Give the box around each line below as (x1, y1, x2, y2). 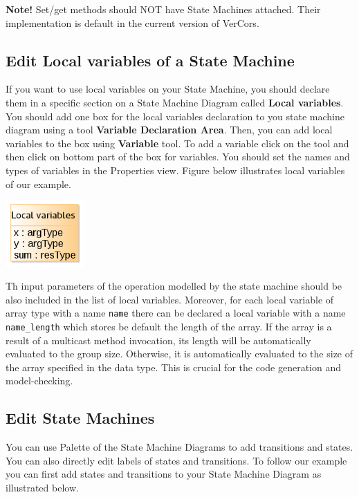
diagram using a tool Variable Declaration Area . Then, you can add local (6, 122, 333, 137)
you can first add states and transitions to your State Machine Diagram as (6, 467, 322, 481)
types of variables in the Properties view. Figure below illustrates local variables (6, 162, 345, 177)
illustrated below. (6, 480, 79, 495)
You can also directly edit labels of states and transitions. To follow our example (6, 453, 347, 467)
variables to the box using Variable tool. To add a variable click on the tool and (6, 135, 349, 150)
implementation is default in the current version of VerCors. (6, 15, 259, 30)
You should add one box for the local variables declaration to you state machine (6, 109, 344, 123)
